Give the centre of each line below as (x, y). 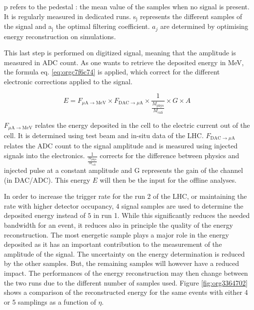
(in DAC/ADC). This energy (47, 179)
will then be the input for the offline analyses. (168, 179)
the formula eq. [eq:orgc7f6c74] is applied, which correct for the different (112, 72)
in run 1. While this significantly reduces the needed (171, 215)
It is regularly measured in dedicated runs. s (70, 16)
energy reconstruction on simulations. (60, 36)
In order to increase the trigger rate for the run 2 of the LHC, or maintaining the (126, 196)
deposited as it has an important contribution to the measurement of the (113, 244)
